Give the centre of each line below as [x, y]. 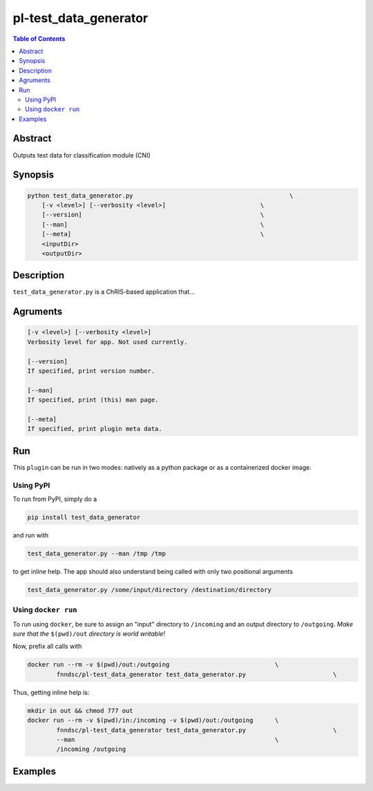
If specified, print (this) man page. [93, 400]
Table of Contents [39, 39]
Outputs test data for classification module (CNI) [82, 155]
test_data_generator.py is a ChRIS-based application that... [104, 292]
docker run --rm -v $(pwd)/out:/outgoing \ [153, 665]
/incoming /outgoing [91, 749]
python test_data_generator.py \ [160, 196]
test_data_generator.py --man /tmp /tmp [96, 553]
